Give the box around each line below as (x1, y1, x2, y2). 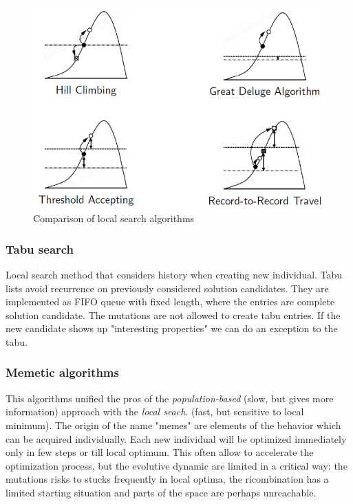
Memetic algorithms (6, 364, 119, 381)
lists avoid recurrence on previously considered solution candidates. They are (6, 281, 329, 295)
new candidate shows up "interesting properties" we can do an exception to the (6, 321, 338, 336)
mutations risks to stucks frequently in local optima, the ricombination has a (6, 472, 329, 486)
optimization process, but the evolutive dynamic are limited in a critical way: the (6, 458, 347, 472)
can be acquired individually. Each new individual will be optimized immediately (6, 431, 347, 446)
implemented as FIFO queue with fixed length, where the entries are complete (6, 294, 335, 309)
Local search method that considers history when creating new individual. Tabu (6, 267, 343, 281)
